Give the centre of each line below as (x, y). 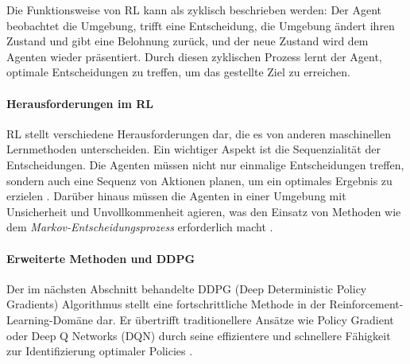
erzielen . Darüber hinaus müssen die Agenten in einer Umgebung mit (176, 196)
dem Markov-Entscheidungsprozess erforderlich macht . (140, 227)
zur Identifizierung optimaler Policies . (100, 351)
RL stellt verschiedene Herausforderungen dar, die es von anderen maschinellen (199, 133)
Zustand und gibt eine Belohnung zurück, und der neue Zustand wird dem (188, 41)
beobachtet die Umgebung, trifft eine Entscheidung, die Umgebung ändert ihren (201, 25)
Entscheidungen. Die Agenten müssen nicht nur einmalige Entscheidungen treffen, (205, 164)
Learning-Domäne (50, 319)
